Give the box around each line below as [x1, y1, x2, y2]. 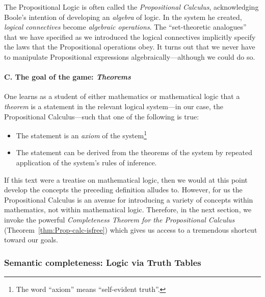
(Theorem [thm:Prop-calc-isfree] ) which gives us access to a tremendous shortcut [4, 224, 257, 235]
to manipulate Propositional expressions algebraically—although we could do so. [4, 51, 255, 62]
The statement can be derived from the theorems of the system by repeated [16, 147, 252, 158]
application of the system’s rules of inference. [16, 157, 157, 167]
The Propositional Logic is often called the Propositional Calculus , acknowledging [4, 2, 259, 12]
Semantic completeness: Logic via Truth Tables [4, 256, 201, 268]
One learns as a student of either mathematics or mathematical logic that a [4, 91, 240, 102]
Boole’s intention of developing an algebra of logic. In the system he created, [4, 11, 242, 22]
